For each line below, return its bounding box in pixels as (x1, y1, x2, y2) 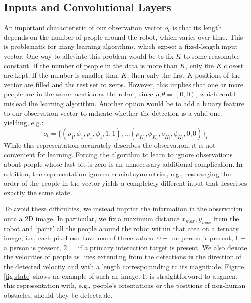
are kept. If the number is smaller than (4, 70, 119, 80)
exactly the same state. (4, 187, 72, 197)
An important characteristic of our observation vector (4, 22, 162, 32)
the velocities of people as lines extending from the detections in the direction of (4, 252, 242, 262)
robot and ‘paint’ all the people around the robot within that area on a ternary (4, 223, 239, 233)
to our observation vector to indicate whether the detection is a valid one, (4, 108, 222, 118)
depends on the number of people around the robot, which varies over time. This (4, 32, 243, 42)
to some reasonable (183, 50, 240, 61)
